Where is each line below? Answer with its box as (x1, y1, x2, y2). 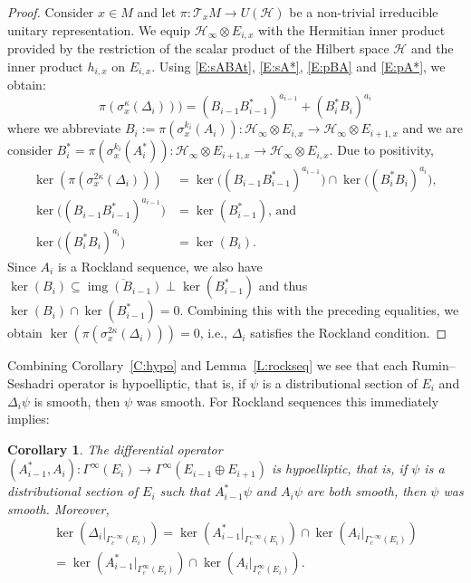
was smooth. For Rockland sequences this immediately (136, 391, 439, 410)
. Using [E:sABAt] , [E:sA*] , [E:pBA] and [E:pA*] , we (151, 56, 446, 75)
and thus (258, 276, 308, 295)
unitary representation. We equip (7, 20, 191, 39)
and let (137, 3, 177, 21)
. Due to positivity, (329, 140, 435, 159)
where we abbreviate (7, 119, 121, 138)
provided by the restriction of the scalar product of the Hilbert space (7, 39, 389, 58)
